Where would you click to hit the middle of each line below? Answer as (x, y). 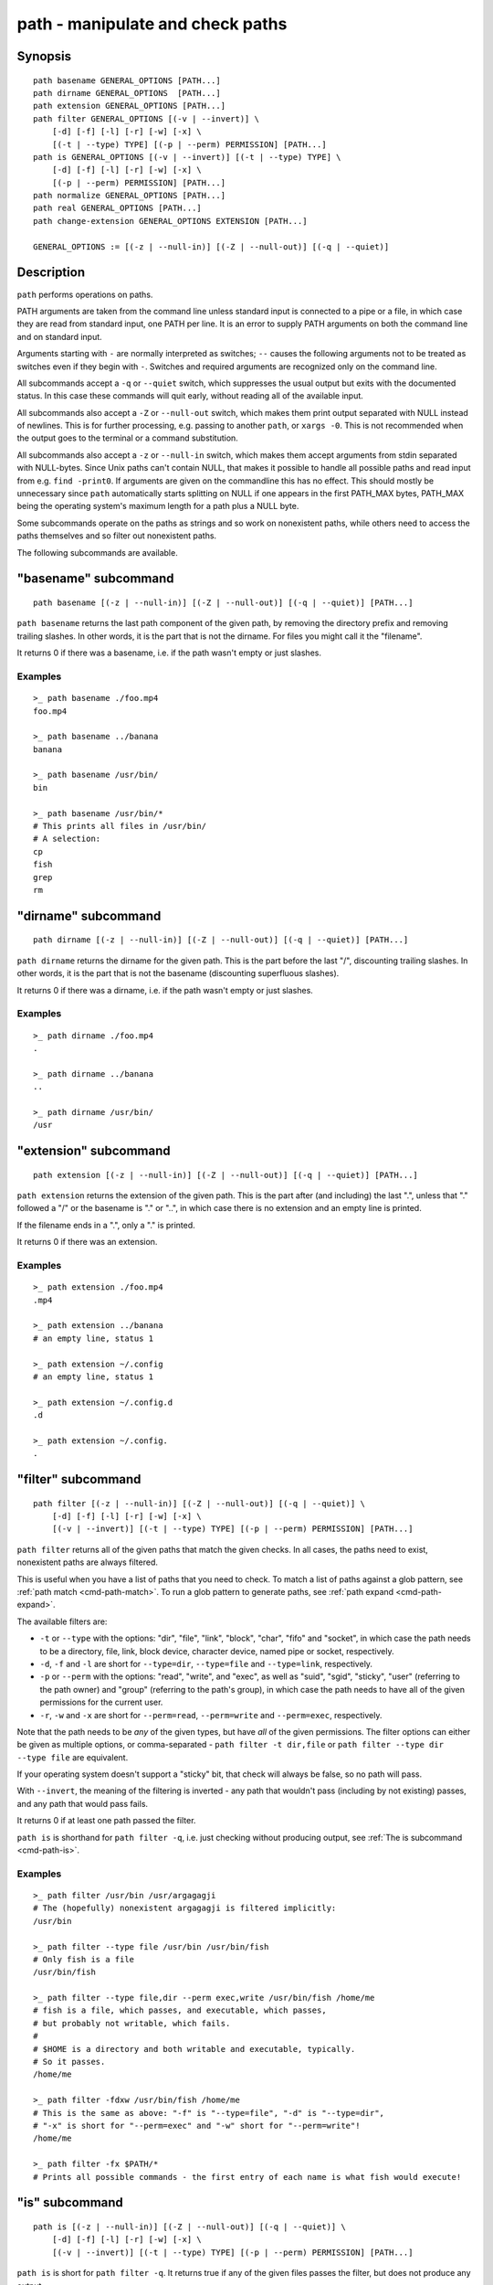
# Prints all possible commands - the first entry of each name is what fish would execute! (247, 2177)
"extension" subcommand (94, 1151)
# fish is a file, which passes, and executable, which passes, (180, 2010)
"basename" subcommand (95, 579)
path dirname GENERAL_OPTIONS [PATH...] (127, 93)
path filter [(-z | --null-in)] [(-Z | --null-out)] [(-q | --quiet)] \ (199, 1503)
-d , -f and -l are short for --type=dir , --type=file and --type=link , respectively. (206, 1663)
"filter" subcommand (79, 1479)
